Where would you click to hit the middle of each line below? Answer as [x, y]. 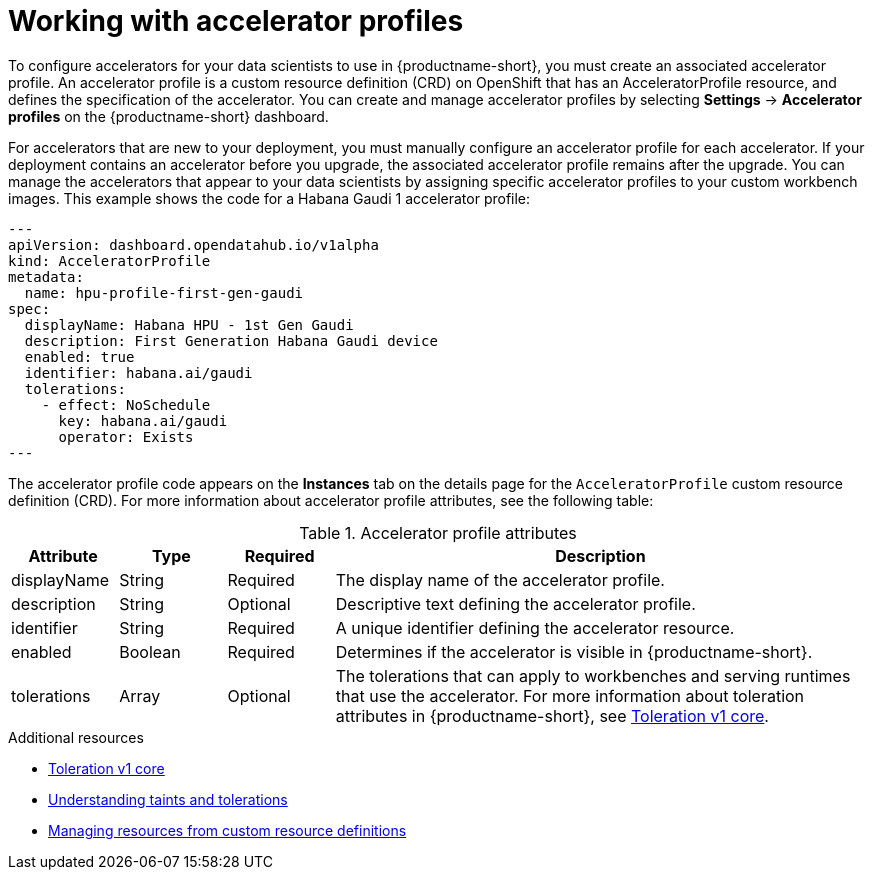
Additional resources [76, 737]
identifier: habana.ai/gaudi [138, 372]
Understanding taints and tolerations [168, 799]
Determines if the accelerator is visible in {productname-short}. [574, 651]
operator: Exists [126, 436]
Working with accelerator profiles [236, 21]
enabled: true [79, 356]
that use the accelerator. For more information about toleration [570, 695]
